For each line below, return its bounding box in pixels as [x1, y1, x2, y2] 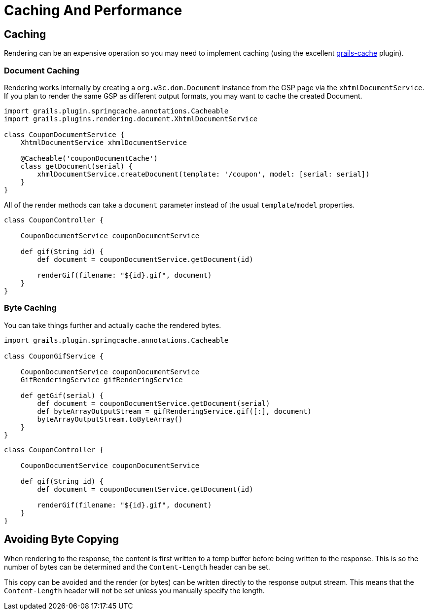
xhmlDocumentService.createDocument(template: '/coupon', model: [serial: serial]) [37, 170, 370, 178]
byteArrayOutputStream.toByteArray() [37, 415, 183, 423]
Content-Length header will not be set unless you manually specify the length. [4, 586, 265, 595]
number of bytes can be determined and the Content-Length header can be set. [4, 562, 270, 571]
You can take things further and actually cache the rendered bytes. [4, 321, 221, 329]
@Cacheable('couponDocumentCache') [20, 154, 158, 162]
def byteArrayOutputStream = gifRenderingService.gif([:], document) [37, 407, 312, 415]
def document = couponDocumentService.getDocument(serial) [37, 399, 270, 407]
